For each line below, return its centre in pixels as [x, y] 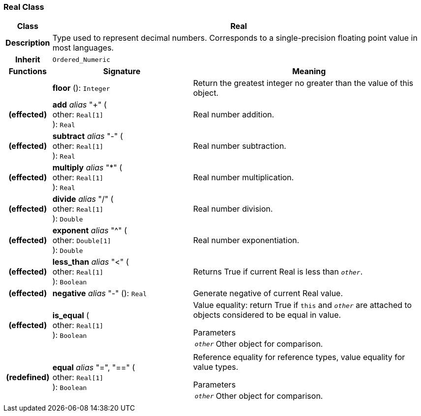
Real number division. [233, 209]
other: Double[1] [82, 240]
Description [28, 43]
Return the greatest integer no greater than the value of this [303, 83]
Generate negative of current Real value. [268, 293]
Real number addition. [234, 115]
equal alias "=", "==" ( [94, 368]
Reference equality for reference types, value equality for [299, 357]
